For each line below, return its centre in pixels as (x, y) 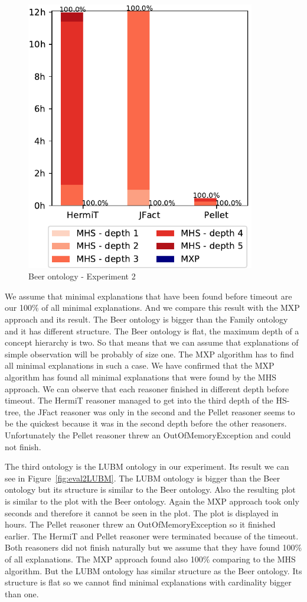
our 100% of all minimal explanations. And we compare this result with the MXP (152, 307)
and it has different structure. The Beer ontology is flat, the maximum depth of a (152, 331)
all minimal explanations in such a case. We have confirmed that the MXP (140, 365)
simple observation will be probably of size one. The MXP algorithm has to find (149, 354)
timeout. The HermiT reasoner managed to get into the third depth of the (139, 400)
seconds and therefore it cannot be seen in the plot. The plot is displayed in (142, 512)
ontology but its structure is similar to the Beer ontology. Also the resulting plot (150, 489)
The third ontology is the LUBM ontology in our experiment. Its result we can (147, 466)
